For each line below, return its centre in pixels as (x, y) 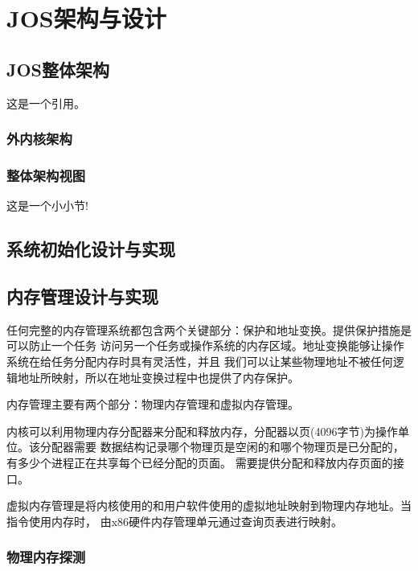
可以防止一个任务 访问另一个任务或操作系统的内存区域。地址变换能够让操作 (205, 345)
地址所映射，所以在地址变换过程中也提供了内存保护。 (158, 377)
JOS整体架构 (58, 69)
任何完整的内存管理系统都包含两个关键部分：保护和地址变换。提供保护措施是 (209, 329)
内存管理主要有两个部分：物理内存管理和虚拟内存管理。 (153, 404)
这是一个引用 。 (46, 103)
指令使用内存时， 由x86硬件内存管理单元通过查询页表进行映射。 (175, 521)
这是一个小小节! (47, 205)
